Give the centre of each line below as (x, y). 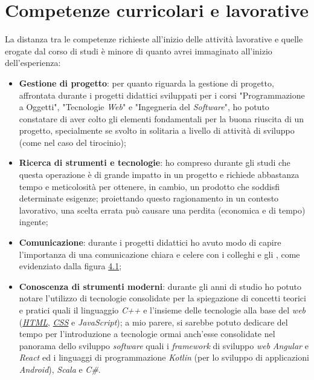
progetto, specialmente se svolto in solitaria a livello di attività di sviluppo (157, 130)
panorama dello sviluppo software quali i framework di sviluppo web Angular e (164, 345)
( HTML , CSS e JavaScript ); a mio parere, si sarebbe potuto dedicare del (153, 322)
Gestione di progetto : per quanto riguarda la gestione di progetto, (146, 83)
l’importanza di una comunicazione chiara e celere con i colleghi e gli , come (159, 254)
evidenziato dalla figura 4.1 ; (70, 266)
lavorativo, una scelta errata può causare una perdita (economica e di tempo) (162, 210)
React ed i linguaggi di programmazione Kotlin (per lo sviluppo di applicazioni (164, 357)
